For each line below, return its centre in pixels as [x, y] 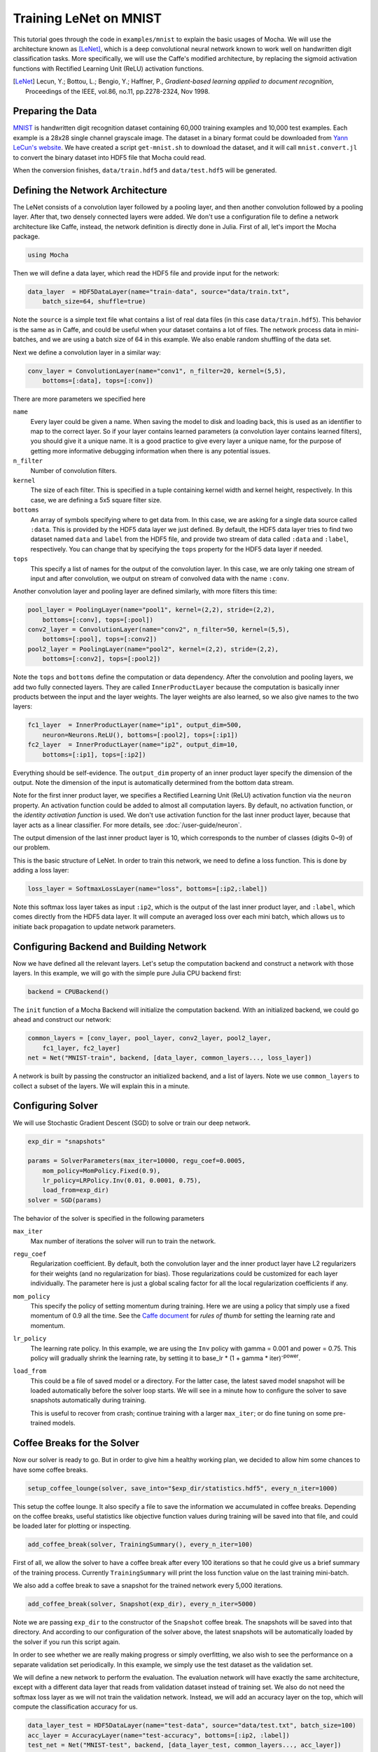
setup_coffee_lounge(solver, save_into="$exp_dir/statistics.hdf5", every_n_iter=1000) [183, 1488]
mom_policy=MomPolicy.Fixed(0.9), [101, 1171]
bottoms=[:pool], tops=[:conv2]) [100, 639]
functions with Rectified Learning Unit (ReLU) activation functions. [108, 68]
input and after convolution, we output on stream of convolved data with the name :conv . [160, 578]
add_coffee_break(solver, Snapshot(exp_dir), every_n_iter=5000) [142, 1604]
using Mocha [48, 255]
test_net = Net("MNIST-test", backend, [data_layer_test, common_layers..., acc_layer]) [185, 1745]
